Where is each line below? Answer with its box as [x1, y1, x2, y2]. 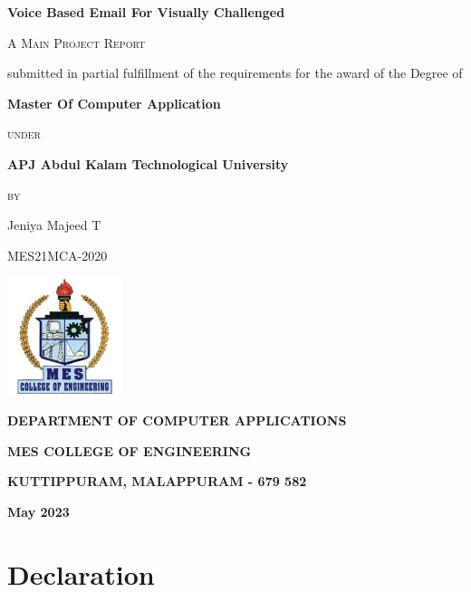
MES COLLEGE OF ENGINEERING [7, 441, 252, 460]
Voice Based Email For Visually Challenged [7, 3, 285, 21]
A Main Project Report [7, 33, 146, 52]
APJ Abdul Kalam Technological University [7, 154, 289, 173]
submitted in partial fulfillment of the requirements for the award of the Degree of [7, 63, 463, 82]
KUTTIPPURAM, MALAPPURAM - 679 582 [7, 472, 307, 491]
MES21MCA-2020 [7, 245, 108, 264]
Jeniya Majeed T [7, 215, 101, 234]
